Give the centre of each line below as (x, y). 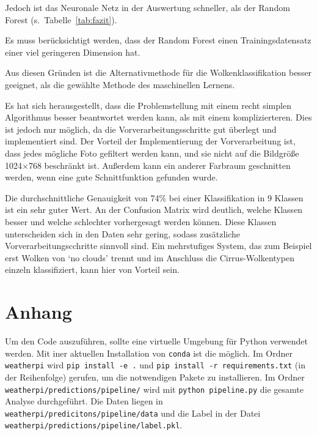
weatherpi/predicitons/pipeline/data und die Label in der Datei (133, 413)
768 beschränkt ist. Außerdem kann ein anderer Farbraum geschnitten (159, 165)
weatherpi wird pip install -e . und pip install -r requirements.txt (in (155, 365)
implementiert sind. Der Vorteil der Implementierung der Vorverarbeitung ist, (150, 141)
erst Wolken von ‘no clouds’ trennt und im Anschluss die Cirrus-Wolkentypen (150, 257)
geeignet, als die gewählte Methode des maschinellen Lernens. (120, 84)
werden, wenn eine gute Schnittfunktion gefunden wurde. (111, 177)
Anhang (38, 312)
